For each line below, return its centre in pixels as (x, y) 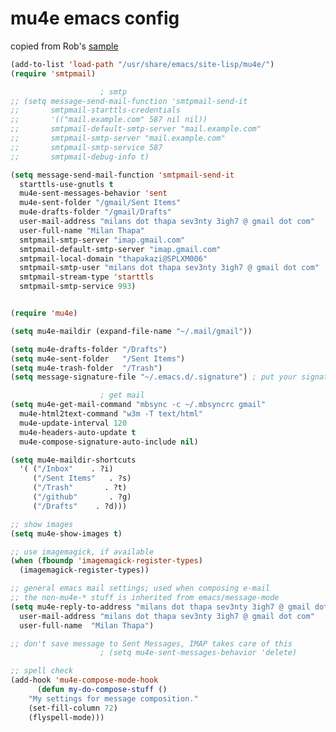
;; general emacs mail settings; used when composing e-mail (140, 588)
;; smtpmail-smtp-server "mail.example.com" (118, 138)
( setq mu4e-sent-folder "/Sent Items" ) (98, 358)
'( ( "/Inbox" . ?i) (66, 469)
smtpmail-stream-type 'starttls (87, 277)
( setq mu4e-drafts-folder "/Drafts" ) (89, 349)
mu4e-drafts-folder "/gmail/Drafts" (95, 212)
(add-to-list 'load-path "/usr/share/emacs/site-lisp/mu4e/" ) (142, 64)
